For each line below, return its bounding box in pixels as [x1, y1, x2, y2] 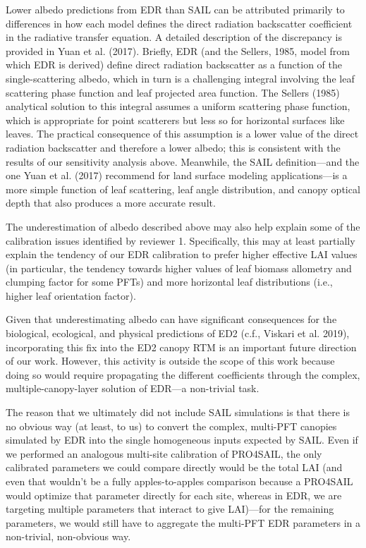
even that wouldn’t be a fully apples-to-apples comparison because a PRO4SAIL [6, 474, 353, 488]
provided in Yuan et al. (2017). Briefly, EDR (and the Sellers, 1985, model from [6, 43, 350, 58]
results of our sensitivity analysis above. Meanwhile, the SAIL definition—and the [6, 154, 360, 169]
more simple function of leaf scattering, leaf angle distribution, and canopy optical [6, 181, 360, 196]
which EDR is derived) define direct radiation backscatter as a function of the [6, 57, 342, 72]
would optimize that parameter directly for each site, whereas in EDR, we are [6, 487, 342, 502]
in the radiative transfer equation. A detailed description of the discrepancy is [6, 30, 342, 44]
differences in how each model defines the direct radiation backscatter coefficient [6, 16, 353, 30]
